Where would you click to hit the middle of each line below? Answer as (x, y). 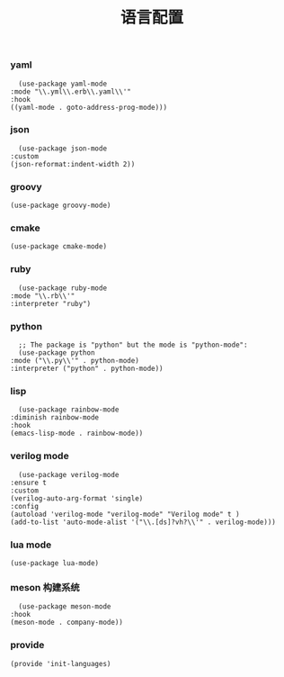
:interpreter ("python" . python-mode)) (87, 369)
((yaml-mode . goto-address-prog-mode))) (89, 107)
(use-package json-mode (62, 149)
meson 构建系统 (45, 587)
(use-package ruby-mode (62, 288)
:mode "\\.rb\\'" (43, 296)
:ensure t (29, 483)
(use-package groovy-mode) (61, 206)
